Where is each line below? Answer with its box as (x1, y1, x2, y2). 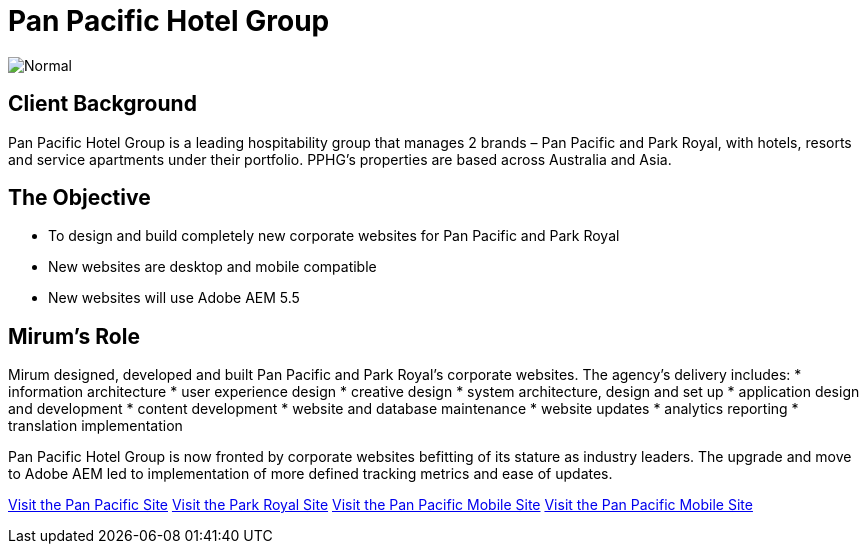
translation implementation (8, 417, 183, 435)
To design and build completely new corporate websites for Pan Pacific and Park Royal (48, 227, 620, 245)
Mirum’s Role (8, 323, 140, 349)
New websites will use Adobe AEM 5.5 (48, 289, 300, 307)
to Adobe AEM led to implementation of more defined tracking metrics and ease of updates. (8, 465, 613, 483)
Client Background (8, 91, 197, 117)
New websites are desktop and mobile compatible (48, 258, 377, 276)
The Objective (8, 185, 151, 211)
